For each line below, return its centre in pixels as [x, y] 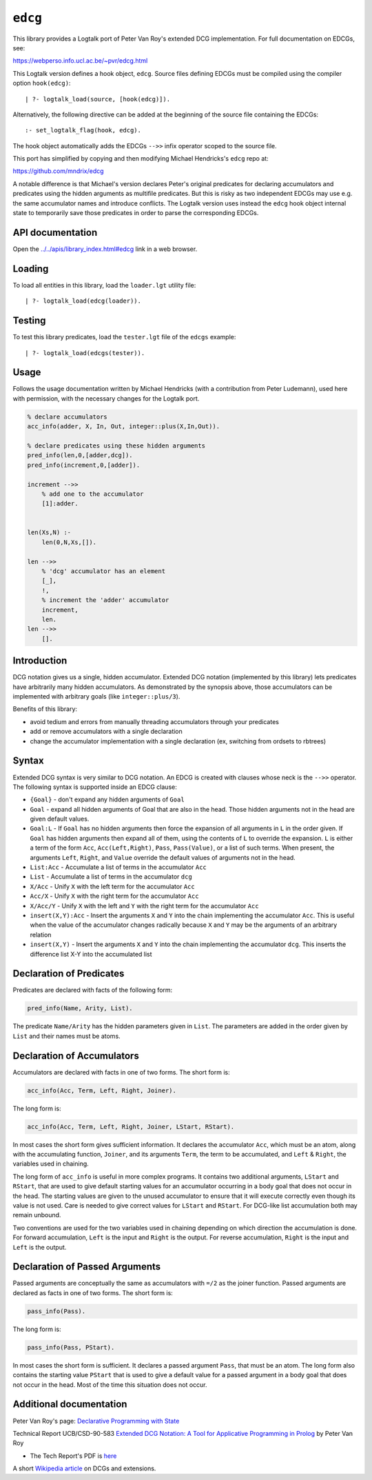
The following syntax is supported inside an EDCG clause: [95, 787]
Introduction [40, 661]
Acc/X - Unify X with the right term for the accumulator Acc [114, 896]
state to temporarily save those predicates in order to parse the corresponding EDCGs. [136, 213]
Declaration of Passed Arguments [87, 1267]
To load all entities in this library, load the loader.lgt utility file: [104, 285]
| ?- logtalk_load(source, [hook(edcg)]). [98, 99]
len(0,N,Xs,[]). [69, 542]
